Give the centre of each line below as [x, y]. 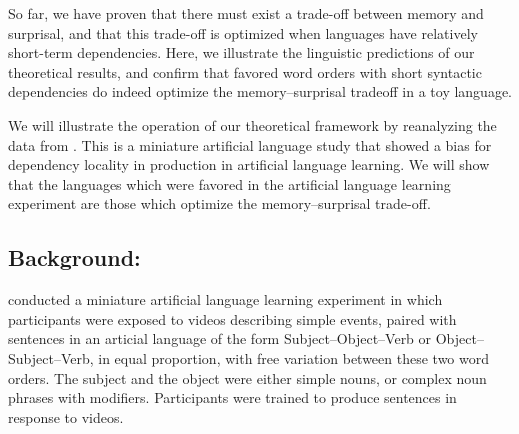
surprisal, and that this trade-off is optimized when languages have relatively [243, 32]
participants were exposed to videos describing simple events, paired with [232, 318]
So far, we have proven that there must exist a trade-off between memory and [246, 13]
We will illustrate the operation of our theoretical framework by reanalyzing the [252, 124]
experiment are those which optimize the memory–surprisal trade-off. [219, 203]
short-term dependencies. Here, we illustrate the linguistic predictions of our [241, 52]
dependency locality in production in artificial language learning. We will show [249, 164]
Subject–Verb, [51, 357]
